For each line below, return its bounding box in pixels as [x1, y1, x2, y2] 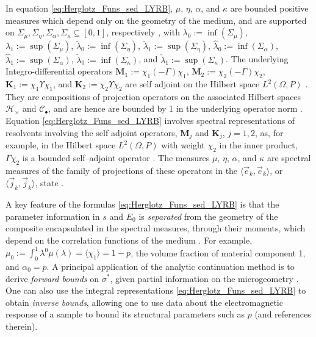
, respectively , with [106, 26, 180, 38]
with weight [161, 139, 205, 151]
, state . [35, 176, 64, 189]
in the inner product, [219, 139, 298, 151]
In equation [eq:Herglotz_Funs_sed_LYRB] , [5, 2, 173, 14]
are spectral [267, 151, 311, 164]
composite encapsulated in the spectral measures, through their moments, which [5, 222, 306, 234]
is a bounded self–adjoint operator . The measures [22, 151, 210, 164]
